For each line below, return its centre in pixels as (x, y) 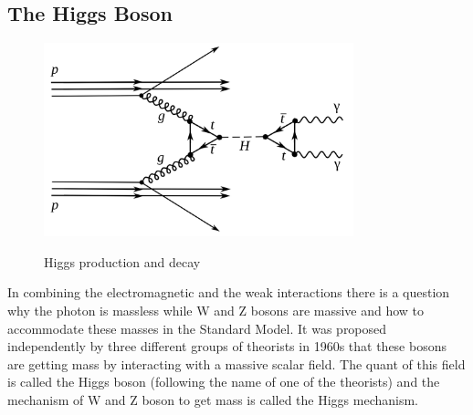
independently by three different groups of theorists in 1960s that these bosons (227, 346)
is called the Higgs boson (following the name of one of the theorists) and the (224, 382)
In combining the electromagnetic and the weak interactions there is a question (229, 292)
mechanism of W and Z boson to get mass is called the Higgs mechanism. (213, 399)
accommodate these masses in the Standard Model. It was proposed (197, 328)
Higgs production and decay (122, 261)
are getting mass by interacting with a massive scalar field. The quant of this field (236, 363)
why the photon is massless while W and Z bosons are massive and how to (216, 310)
